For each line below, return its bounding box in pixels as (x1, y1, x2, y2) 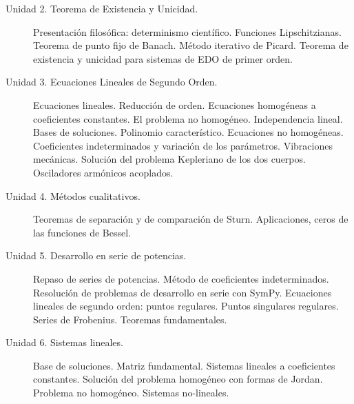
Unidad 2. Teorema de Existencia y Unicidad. (6, 1, 198, 15)
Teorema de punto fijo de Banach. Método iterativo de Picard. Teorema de (33, 38, 348, 52)
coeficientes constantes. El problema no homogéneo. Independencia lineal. (33, 111, 343, 125)
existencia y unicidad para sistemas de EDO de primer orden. (33, 51, 293, 65)
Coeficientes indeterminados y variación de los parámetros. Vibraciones (33, 138, 333, 152)
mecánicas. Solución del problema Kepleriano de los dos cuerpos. (33, 152, 306, 166)
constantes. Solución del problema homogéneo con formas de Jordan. (33, 372, 323, 386)
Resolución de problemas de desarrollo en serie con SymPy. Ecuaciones (33, 285, 332, 299)
